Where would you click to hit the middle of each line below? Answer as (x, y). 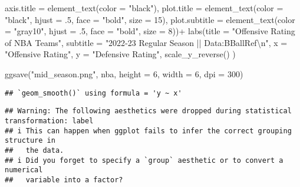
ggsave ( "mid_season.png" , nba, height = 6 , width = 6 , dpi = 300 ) (124, 73)
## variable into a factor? (64, 180)
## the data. (34, 150)
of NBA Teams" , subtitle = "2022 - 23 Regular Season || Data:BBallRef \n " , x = (146, 42)
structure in (30, 141)
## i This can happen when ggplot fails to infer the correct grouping (148, 131)
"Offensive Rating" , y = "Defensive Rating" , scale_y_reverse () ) (120, 54)
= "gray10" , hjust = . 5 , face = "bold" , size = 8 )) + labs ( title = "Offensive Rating (150, 31)
